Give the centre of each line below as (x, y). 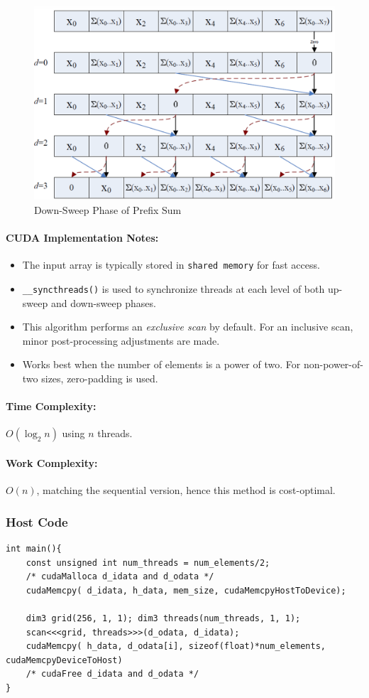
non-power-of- (333, 364)
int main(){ (34, 548)
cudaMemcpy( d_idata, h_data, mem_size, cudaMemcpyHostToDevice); (186, 590)
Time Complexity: (51, 406)
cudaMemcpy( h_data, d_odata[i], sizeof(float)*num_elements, (176, 646)
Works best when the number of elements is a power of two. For (161, 364)
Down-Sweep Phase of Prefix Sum (108, 209)
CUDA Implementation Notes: (82, 238)
